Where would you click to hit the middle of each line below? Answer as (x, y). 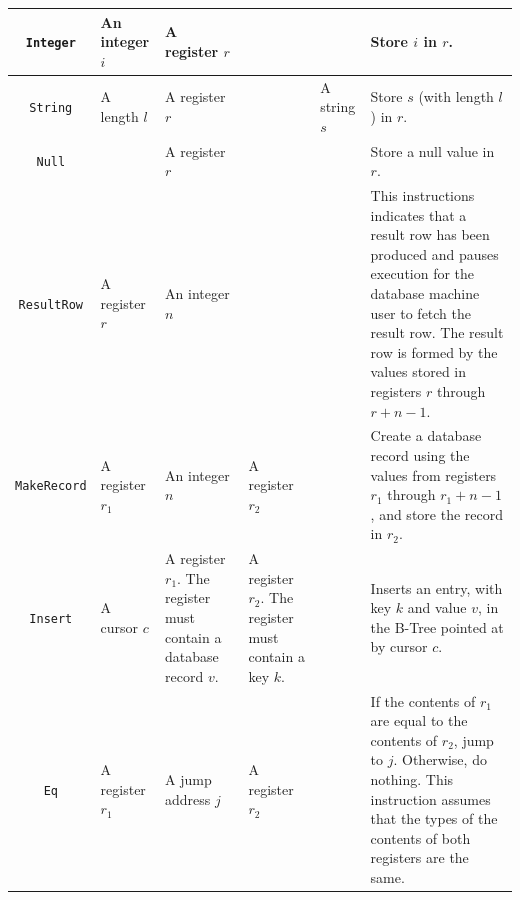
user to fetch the (421, 312)
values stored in (418, 371)
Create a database (426, 435)
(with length (456, 96)
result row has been (430, 234)
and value (437, 607)
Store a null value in (432, 150)
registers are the (419, 857)
